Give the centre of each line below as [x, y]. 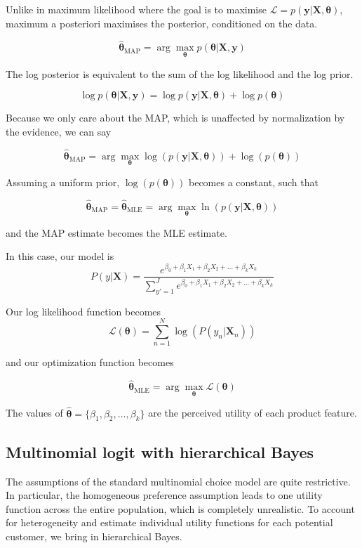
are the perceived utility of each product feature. [253, 413]
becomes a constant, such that [254, 182]
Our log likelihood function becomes [83, 311]
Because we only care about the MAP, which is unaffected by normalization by [175, 118]
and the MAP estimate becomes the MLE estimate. [116, 232]
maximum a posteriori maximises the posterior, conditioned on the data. [162, 23]
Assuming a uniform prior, [63, 182]
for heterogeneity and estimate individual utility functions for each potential [169, 522]
